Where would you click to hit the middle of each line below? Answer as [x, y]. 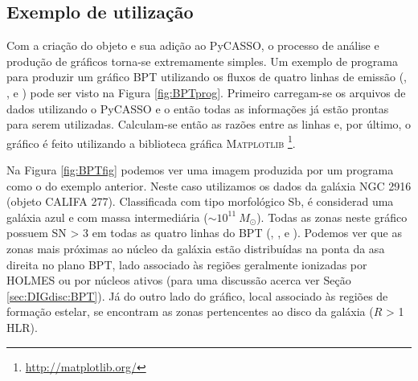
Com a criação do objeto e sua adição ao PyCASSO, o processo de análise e [193, 45]
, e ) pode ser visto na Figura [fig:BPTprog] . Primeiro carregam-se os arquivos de [206, 92]
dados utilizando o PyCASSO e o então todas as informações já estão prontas [198, 108]
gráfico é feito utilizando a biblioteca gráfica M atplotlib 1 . [151, 141]
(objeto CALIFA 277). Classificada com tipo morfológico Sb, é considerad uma [200, 201]
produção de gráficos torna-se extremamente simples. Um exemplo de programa [202, 61]
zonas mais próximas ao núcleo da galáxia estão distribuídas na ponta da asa [196, 248]
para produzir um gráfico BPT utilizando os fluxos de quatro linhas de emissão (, [207, 77]
